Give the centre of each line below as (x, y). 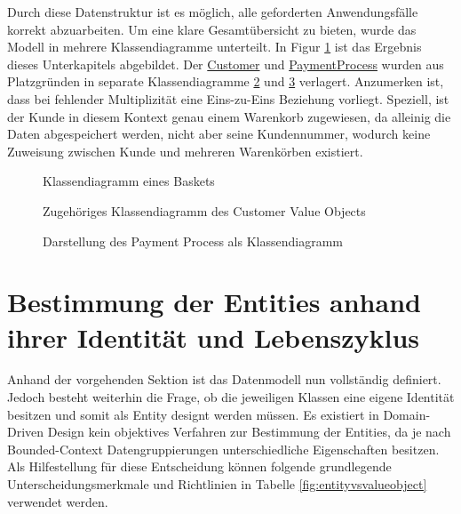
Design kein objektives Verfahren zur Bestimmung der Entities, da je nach (249, 432)
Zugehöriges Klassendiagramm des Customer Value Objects (204, 210)
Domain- (407, 414)
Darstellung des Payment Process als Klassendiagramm (193, 241)
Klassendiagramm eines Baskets (129, 181)
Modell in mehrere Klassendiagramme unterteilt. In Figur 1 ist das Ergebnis (215, 47)
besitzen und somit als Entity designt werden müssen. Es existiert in (193, 414)
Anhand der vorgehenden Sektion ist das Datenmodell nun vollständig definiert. (224, 379)
